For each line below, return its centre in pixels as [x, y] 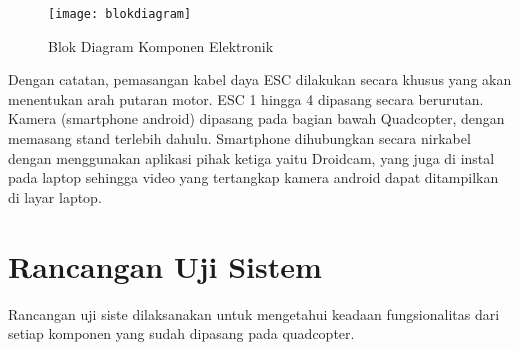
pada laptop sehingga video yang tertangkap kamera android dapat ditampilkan [253, 177]
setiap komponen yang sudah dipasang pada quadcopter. [181, 333]
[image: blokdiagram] [120, 14]
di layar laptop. [55, 196]
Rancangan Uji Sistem [165, 265]
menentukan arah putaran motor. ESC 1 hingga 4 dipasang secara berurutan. [246, 98]
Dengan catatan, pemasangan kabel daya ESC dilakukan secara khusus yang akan [260, 79]
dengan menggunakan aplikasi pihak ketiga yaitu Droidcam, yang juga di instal [251, 157]
